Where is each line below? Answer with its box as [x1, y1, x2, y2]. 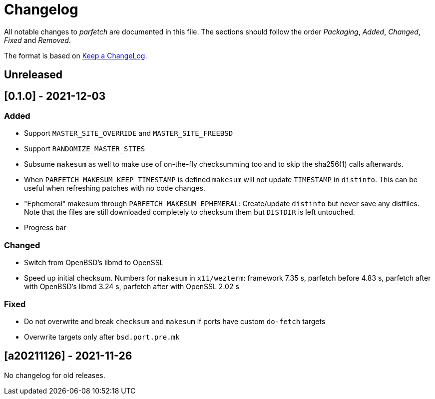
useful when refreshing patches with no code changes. [24, 184, 205, 193]
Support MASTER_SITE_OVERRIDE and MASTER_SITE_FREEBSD [24, 129, 233, 138]
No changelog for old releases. [4, 371, 105, 380]
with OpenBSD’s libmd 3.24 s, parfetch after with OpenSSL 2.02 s [24, 282, 239, 291]
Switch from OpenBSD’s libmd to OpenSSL [24, 258, 164, 267]
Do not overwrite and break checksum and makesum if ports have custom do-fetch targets [24, 317, 326, 326]
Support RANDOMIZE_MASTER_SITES [24, 144, 145, 153]
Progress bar [24, 223, 66, 232]
